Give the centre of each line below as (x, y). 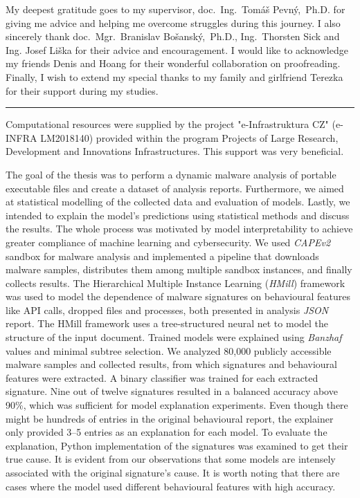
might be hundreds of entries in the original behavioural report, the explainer (170, 418)
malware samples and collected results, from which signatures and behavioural (171, 364)
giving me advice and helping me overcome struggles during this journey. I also (173, 22)
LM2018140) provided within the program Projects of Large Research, (189, 137)
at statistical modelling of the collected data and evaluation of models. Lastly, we (178, 202)
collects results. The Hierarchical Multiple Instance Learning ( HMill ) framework (175, 283)
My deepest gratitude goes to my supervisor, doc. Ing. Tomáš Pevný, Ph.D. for (175, 9)
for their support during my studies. (82, 90)
